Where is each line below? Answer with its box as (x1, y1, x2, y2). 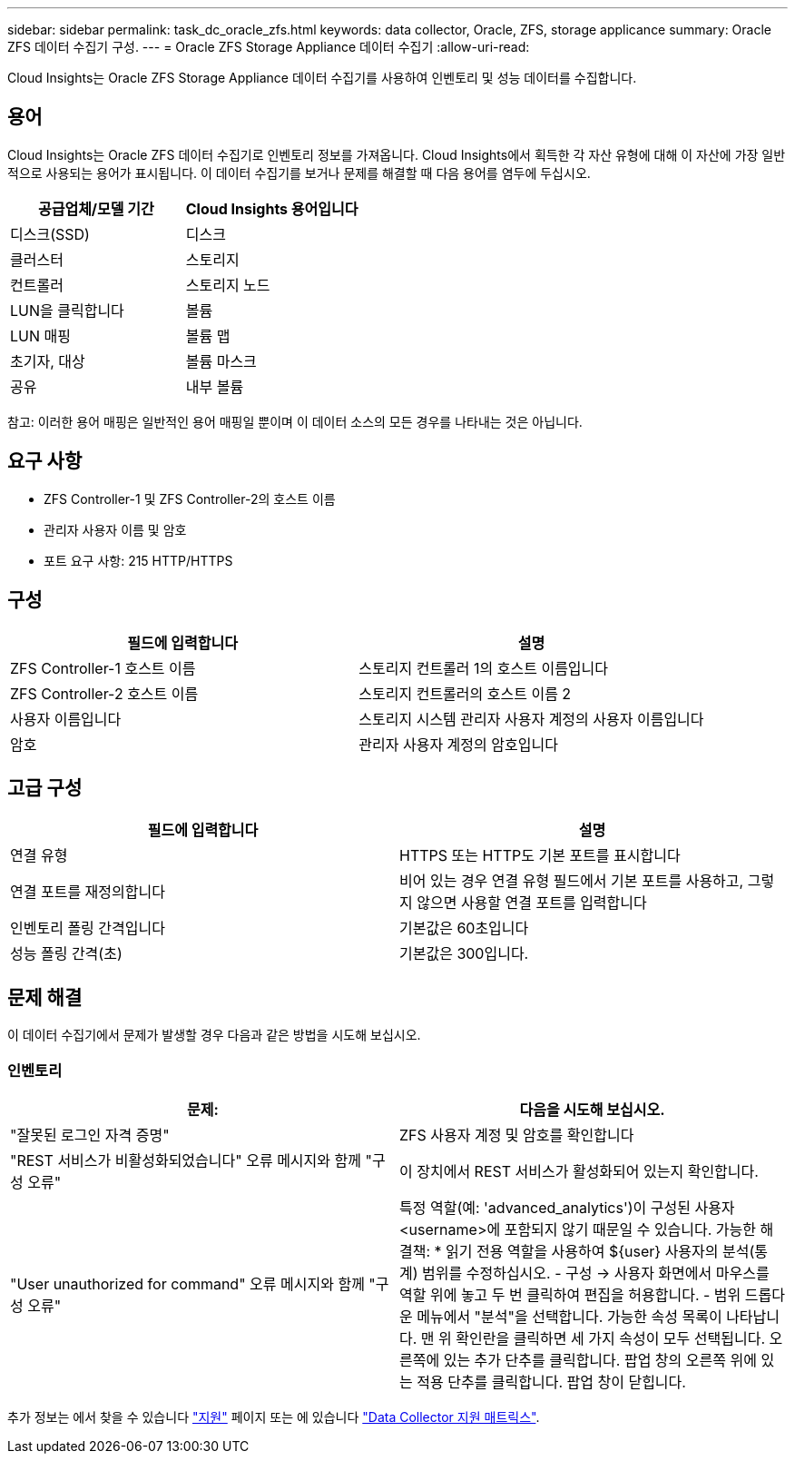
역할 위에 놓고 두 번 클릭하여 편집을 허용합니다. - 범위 (399, 1285, 741, 1304)
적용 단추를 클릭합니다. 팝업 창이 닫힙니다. (417, 1372, 686, 1391)
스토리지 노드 (185, 275, 270, 294)
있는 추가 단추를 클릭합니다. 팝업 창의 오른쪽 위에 (443, 1350, 757, 1369)
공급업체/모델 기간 (37, 199, 154, 218)
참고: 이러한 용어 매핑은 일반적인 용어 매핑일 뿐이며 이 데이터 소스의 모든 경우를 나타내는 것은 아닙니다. (7, 413, 583, 429)
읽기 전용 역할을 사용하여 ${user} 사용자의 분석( (446, 1241, 755, 1260)
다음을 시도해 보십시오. (519, 1100, 665, 1119)
